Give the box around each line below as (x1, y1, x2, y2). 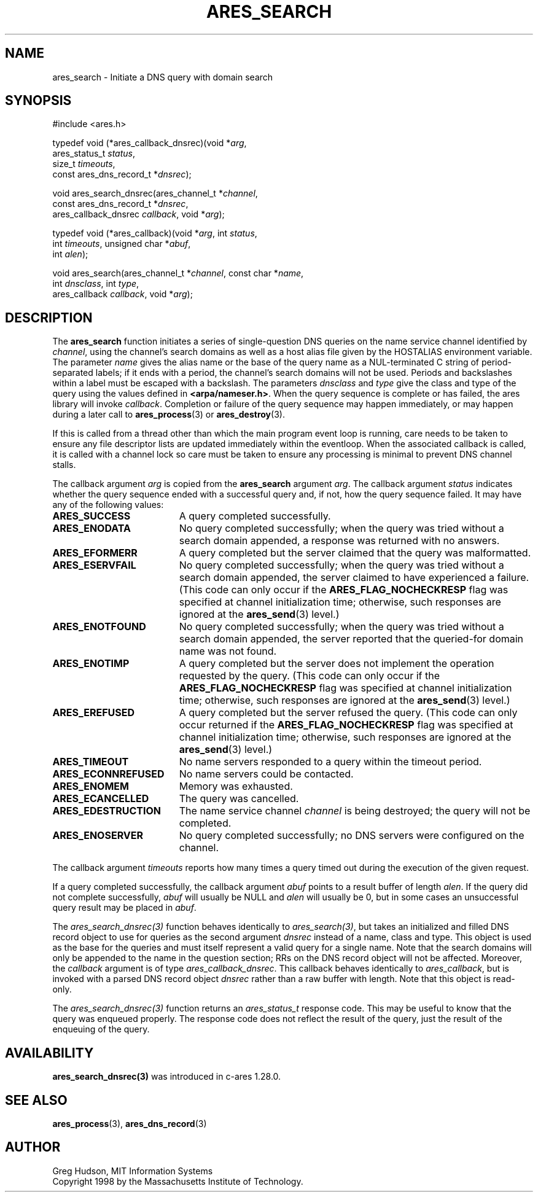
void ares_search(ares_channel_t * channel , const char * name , (52, 268, 304, 279)
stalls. (52, 459, 76, 470)
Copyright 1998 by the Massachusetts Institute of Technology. (52, 1176, 303, 1187)
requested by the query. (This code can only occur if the (179, 669, 440, 682)
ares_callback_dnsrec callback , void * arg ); (52, 209, 225, 220)
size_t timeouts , (52, 158, 115, 170)
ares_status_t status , (52, 148, 136, 159)
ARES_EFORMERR (52, 547, 138, 560)
